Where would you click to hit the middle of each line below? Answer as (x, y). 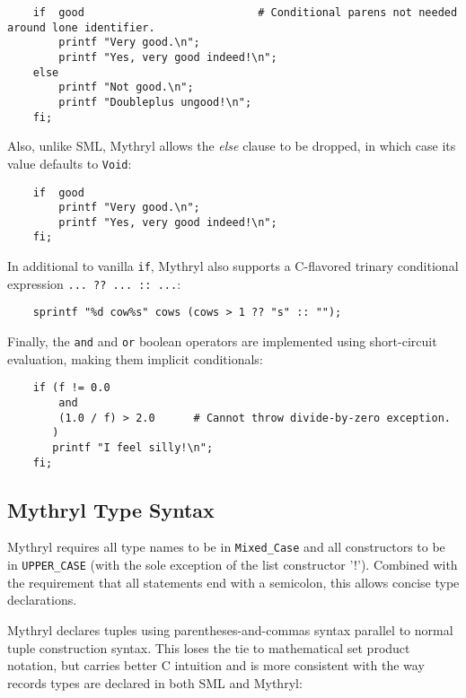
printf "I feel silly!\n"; (133, 447)
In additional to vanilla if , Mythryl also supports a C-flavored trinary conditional (233, 266)
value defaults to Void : (70, 163)
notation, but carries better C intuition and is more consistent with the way (216, 665)
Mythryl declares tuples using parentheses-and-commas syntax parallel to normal (230, 629)
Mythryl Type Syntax (111, 509)
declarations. (42, 600)
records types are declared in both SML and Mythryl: (155, 682)
